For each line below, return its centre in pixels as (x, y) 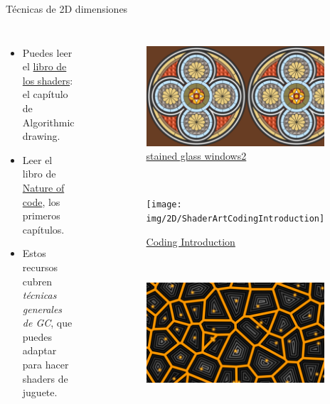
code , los (41, 201)
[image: (164, 205)
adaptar (39, 350)
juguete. (40, 392)
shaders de (45, 378)
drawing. (41, 136)
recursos (40, 267)
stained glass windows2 (196, 156)
